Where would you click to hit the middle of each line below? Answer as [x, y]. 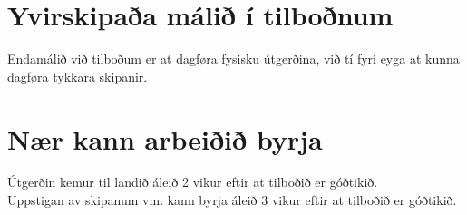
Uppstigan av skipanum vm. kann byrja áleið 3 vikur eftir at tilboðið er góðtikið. [232, 200]
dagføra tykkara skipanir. [78, 76]
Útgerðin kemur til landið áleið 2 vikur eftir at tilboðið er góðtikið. [193, 182]
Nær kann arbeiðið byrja [165, 138]
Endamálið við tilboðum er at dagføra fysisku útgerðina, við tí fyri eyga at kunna [233, 59]
